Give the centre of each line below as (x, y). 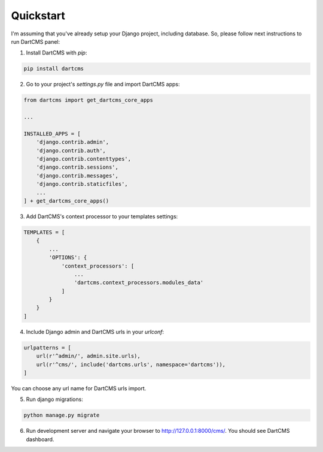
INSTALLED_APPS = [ (52, 134)
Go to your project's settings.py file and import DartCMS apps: (103, 85)
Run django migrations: (54, 399)
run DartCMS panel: (36, 41)
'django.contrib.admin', (73, 142)
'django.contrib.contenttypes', (84, 159)
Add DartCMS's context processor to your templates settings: (102, 216)
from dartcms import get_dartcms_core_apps (89, 100)
